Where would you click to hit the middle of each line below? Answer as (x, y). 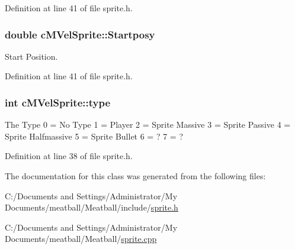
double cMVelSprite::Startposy (80, 34)
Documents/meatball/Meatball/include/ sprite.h (92, 207)
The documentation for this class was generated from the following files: (135, 176)
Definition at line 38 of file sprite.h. (69, 156)
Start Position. (31, 56)
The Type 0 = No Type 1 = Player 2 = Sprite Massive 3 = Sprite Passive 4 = (148, 124)
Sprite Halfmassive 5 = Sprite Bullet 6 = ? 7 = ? (94, 136)
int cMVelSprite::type (58, 102)
